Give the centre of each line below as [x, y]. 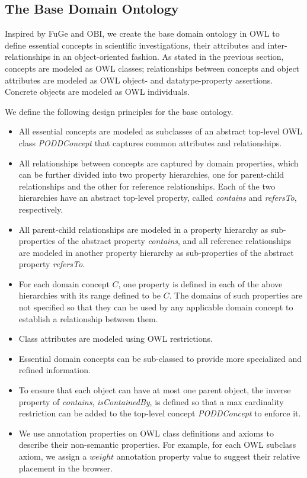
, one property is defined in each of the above [200, 283]
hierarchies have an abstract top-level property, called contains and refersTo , [158, 198]
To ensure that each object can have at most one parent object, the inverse [155, 390]
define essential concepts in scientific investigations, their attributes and [135, 45]
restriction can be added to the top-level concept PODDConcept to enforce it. [160, 413]
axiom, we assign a [53, 456]
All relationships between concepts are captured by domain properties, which [159, 163]
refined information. [55, 370]
